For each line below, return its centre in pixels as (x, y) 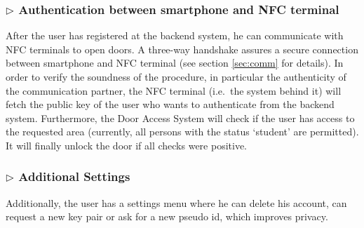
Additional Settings (74, 176)
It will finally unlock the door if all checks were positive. (127, 145)
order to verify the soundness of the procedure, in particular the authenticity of (176, 76)
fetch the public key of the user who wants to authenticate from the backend (170, 104)
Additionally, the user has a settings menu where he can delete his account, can (176, 202)
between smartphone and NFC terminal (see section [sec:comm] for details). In (175, 63)
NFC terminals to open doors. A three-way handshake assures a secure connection (182, 49)
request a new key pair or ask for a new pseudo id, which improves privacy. (167, 216)
